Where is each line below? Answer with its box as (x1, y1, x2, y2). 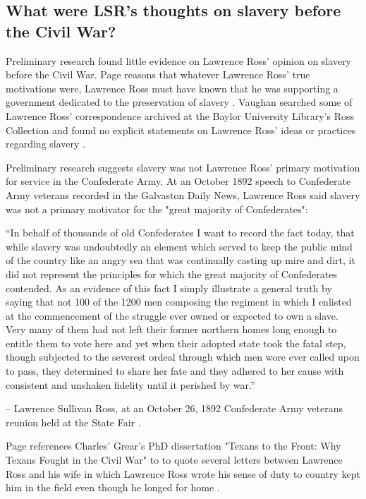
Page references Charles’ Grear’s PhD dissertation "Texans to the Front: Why (6, 438, 341, 453)
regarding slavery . (6, 136, 85, 151)
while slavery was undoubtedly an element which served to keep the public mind (6, 239, 353, 253)
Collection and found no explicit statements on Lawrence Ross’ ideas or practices (6, 122, 356, 137)
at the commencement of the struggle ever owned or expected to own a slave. (6, 308, 338, 323)
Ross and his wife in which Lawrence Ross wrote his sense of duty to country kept (6, 466, 360, 481)
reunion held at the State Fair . (6, 414, 141, 429)
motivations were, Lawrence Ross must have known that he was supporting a (6, 80, 338, 95)
